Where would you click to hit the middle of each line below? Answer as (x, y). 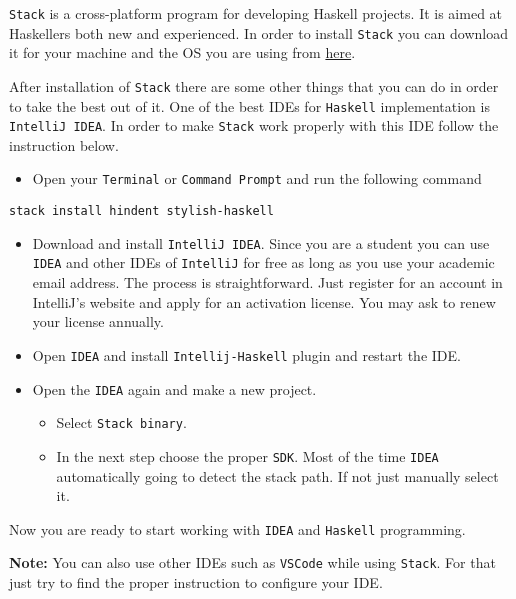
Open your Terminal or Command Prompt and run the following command (257, 178)
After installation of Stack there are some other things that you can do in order (254, 85)
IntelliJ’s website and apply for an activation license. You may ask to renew (264, 301)
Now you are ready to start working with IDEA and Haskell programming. (237, 528)
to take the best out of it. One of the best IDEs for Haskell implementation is (249, 105)
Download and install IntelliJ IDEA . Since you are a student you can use (261, 242)
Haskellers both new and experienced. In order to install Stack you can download (258, 32)
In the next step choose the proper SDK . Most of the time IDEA (247, 455)
